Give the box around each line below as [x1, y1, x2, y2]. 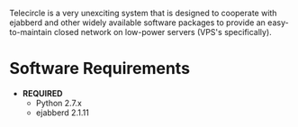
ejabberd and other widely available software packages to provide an [9, 17, 266, 28]
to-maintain [9, 27, 52, 37]
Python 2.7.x [35, 97, 83, 108]
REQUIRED [22, 87, 63, 98]
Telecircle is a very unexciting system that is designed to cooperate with [9, 8, 277, 18]
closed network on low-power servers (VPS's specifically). [53, 27, 272, 37]
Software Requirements [9, 59, 191, 79]
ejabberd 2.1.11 [35, 107, 90, 118]
